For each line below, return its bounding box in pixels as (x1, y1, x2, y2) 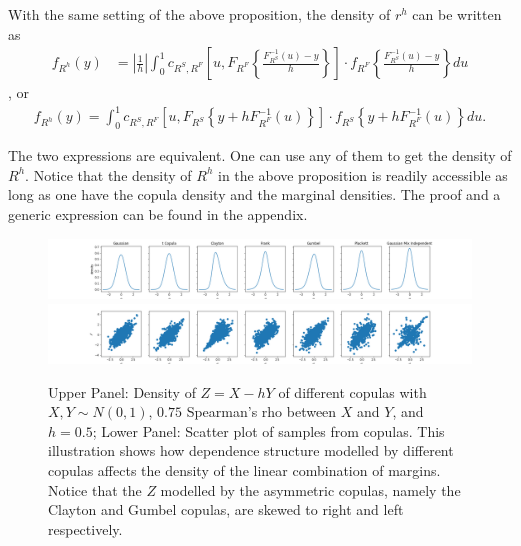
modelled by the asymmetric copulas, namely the (160, 479, 461, 500)
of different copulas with (278, 381, 427, 402)
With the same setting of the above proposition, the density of (8, 4, 391, 24)
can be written (412, 4, 502, 24)
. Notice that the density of (25, 164, 192, 185)
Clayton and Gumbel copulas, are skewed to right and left (48, 499, 404, 520)
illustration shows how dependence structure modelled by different (48, 440, 454, 461)
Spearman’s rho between (186, 401, 337, 422)
